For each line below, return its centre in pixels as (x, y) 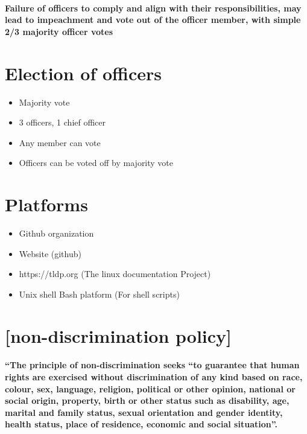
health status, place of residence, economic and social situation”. (141, 424)
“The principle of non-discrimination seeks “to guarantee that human (152, 365)
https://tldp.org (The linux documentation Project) (115, 274)
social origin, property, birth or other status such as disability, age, (147, 400)
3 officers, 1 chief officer (62, 122)
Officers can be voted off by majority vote (96, 163)
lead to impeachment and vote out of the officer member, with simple (153, 20)
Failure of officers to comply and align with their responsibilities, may (153, 8)
